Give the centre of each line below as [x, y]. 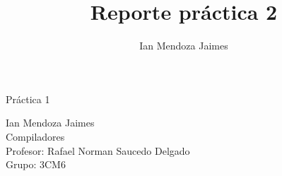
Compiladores [35, 136]
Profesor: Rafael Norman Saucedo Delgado [98, 150]
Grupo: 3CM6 [36, 164]
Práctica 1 [28, 99]
